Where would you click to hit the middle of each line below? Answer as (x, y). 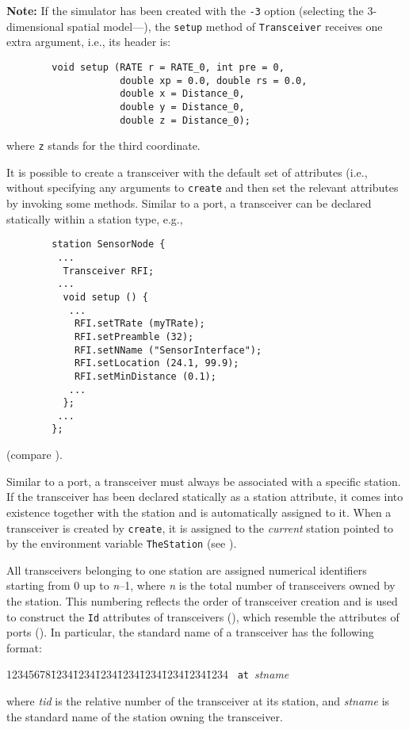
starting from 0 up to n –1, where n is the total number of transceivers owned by (201, 585)
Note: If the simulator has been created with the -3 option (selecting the (185, 10)
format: (24, 647)
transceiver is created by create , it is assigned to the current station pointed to (200, 527)
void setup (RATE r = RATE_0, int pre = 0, (168, 67)
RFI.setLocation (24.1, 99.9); (157, 363)
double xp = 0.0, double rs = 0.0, (214, 80)
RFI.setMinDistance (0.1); (145, 376)
